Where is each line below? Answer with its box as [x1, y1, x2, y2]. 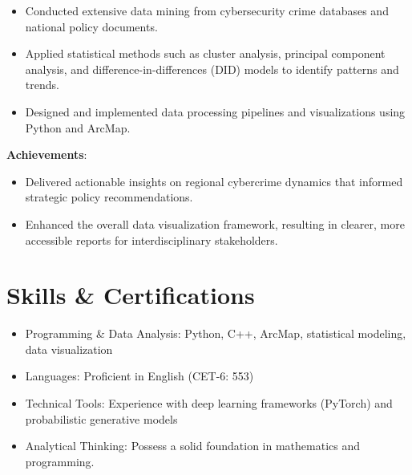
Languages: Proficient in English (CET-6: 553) [25, 367, 254, 384]
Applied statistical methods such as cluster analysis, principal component [25, 45, 386, 62]
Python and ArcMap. [25, 119, 131, 136]
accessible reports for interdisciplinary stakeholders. [25, 231, 278, 248]
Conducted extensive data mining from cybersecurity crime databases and [25, 2, 389, 18]
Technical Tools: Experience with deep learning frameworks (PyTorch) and [25, 395, 393, 412]
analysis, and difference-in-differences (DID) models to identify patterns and [25, 60, 399, 77]
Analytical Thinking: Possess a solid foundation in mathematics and [25, 437, 360, 454]
